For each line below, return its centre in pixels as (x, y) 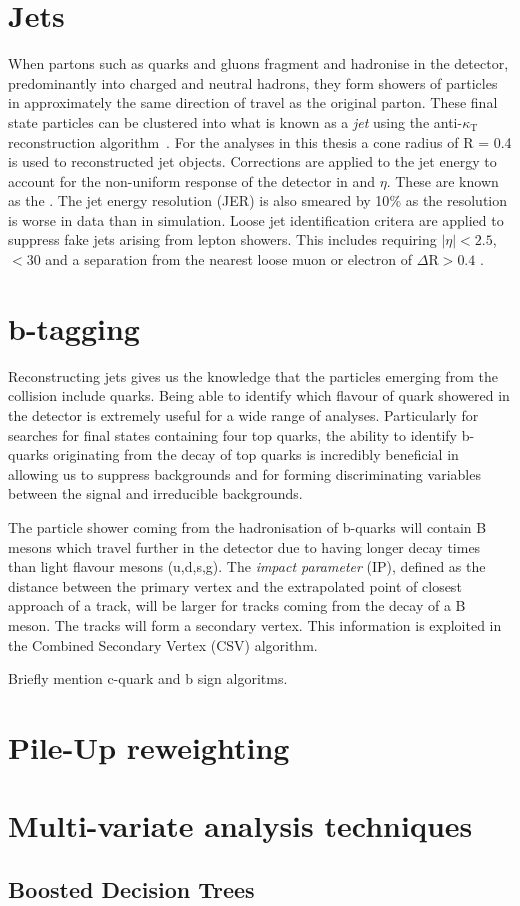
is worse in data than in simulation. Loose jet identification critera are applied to (256, 219)
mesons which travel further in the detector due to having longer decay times (244, 546)
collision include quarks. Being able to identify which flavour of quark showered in (259, 395)
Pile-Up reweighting (149, 746)
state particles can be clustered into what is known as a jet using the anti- (235, 121)
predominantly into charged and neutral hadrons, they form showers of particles (253, 82)
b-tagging (74, 327)
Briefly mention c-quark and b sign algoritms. (148, 678)
